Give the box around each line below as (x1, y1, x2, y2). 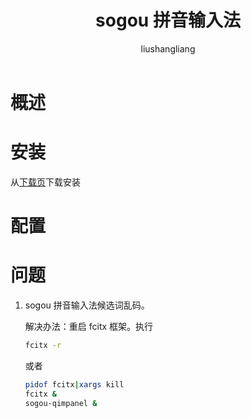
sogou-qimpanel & (24, 398, 98, 408)
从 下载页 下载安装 (10, 176, 81, 188)
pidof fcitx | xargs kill (24, 379, 125, 390)
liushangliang (140, 42, 196, 55)
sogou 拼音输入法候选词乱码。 (24, 299, 150, 311)
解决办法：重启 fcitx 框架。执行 (24, 321, 154, 332)
